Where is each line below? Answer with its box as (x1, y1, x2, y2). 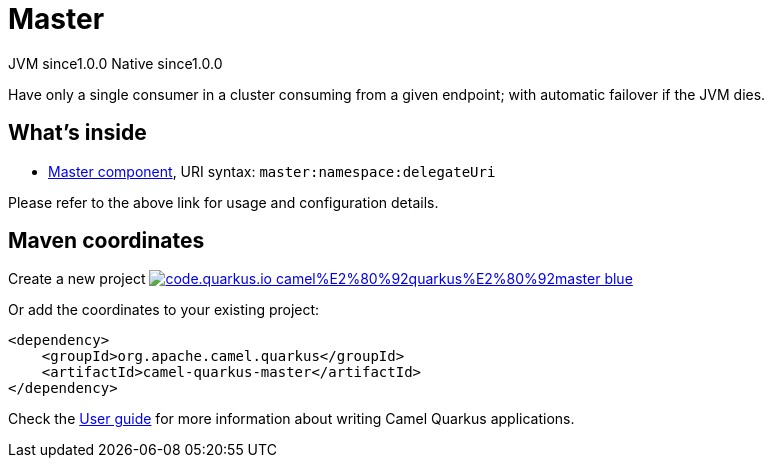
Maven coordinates (8, 228, 205, 254)
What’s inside (8, 120, 147, 146)
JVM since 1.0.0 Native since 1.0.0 (8, 54, 223, 72)
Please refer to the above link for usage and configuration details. (8, 193, 439, 211)
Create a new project (8, 270, 146, 288)
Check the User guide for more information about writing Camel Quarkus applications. (8, 410, 575, 428)
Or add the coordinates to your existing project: (8, 301, 320, 319)
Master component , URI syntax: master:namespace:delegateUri (48, 162, 496, 180)
